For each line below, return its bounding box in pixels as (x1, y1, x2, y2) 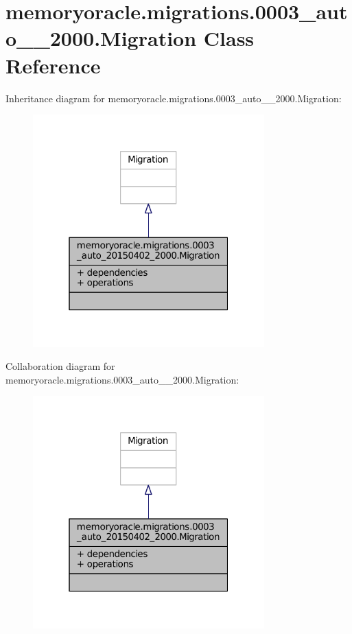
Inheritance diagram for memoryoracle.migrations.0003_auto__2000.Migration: (5, 91, 342, 105)
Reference (5, 51, 101, 79)
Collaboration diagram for (5, 359, 115, 373)
